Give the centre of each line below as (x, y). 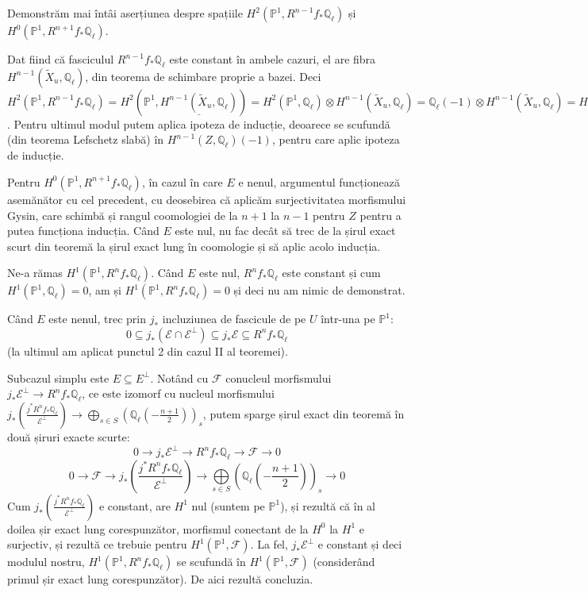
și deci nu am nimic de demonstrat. (319, 290)
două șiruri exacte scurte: (69, 436)
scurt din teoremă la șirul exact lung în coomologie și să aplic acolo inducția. (194, 246)
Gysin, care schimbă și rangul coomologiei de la (123, 215)
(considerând (344, 562)
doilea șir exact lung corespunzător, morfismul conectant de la (158, 528)
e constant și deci (360, 544)
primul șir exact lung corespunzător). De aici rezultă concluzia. (160, 579)
